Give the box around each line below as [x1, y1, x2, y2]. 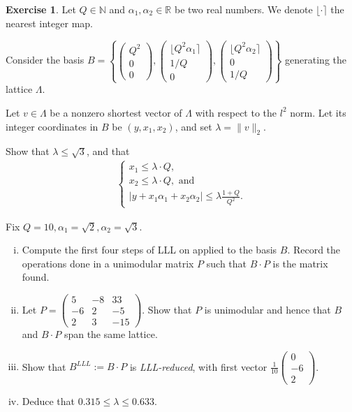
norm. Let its [290, 105, 346, 119]
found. [22, 270, 50, 284]
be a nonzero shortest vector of [50, 105, 182, 119]
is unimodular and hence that [204, 302, 331, 316]
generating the [285, 52, 347, 67]
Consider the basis [6, 52, 85, 67]
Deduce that [22, 393, 75, 408]
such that [206, 256, 247, 270]
